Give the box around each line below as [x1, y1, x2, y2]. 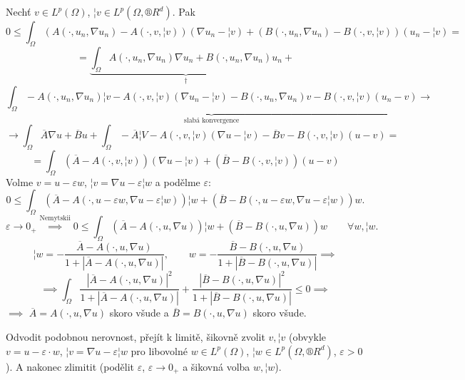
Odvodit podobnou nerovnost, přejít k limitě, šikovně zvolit [6, 329, 265, 344]
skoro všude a [109, 305, 169, 320]
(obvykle [288, 329, 327, 344]
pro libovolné [131, 343, 188, 358]
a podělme [155, 174, 200, 189]
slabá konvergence [184, 116, 240, 124]
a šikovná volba [183, 359, 250, 374]
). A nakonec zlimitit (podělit [6, 359, 135, 374]
